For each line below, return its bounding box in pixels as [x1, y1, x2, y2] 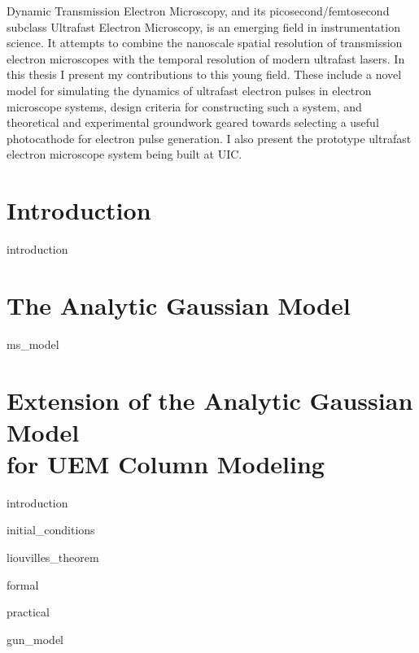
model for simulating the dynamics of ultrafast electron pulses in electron [7, 81, 372, 98]
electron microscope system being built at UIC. [7, 146, 242, 163]
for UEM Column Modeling [7, 446, 325, 480]
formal [7, 576, 39, 593]
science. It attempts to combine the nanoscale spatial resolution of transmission [7, 34, 403, 51]
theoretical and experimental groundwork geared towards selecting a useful [7, 114, 379, 131]
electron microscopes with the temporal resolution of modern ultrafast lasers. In [7, 50, 405, 67]
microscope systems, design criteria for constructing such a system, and [7, 98, 362, 115]
